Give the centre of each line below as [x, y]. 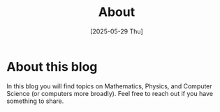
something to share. [35, 101]
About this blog [52, 66]
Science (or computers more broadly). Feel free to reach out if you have [110, 93]
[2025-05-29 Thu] [117, 31]
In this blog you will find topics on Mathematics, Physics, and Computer [109, 86]
